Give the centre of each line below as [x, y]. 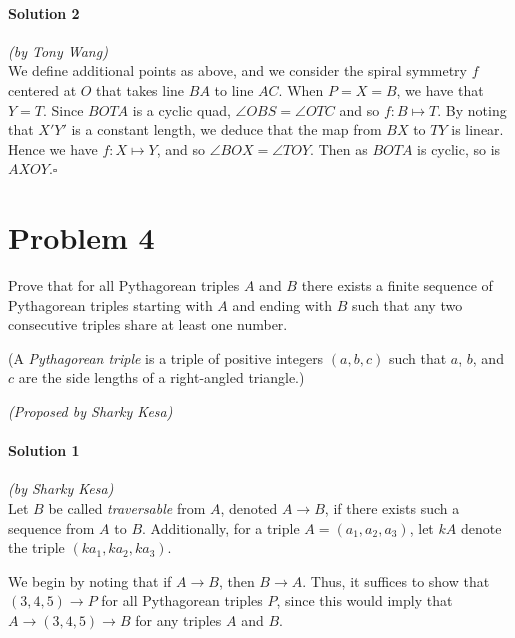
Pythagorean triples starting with [110, 304]
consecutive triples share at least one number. [148, 324]
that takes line [140, 89]
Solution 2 [44, 12]
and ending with [282, 304]
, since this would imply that [364, 600]
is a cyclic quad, [181, 109]
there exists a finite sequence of [397, 285]
